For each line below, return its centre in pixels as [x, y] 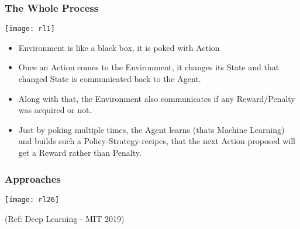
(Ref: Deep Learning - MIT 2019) [65, 218]
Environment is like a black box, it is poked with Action [119, 47]
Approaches [33, 178]
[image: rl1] [30, 29]
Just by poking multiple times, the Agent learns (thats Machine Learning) [151, 129]
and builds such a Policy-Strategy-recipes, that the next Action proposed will [157, 141]
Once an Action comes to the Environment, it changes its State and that [149, 67]
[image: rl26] [32, 199]
